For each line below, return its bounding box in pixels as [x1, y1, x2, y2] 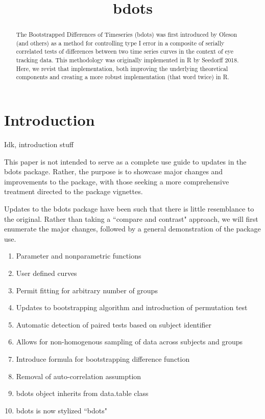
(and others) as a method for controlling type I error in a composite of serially [16, 38, 225, 47]
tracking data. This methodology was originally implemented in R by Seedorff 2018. [16, 56, 239, 64]
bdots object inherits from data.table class [16, 388, 149, 399]
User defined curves [16, 267, 77, 278]
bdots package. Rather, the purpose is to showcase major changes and [4, 166, 223, 177]
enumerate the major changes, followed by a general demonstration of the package [4, 223, 261, 234]
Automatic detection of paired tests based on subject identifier [16, 319, 212, 330]
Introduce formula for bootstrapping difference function [16, 353, 190, 364]
